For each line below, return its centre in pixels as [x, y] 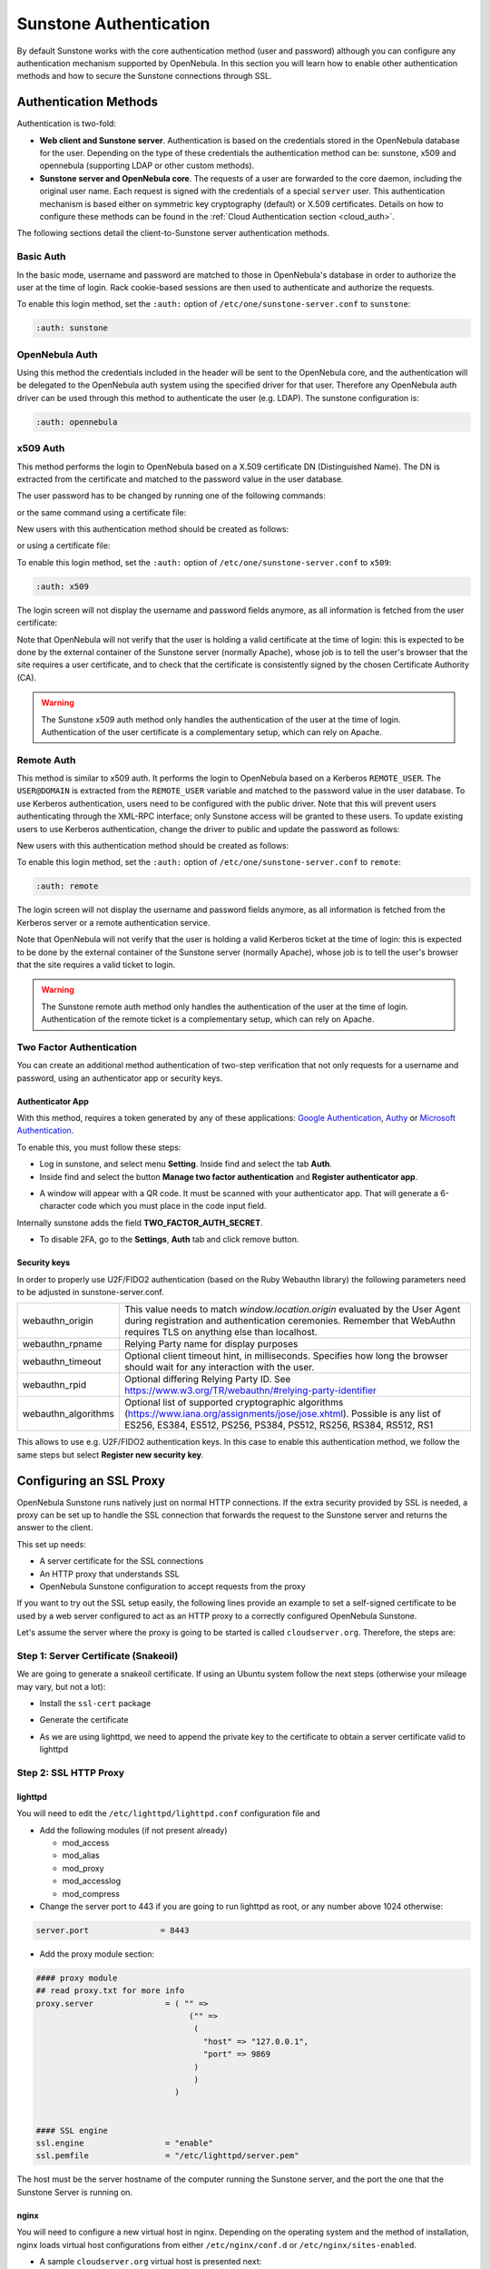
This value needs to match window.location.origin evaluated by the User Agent [292, 1310]
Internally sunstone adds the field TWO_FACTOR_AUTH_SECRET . [140, 1223]
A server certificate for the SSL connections [122, 1561]
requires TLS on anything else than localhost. [220, 1332]
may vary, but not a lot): [61, 1686]
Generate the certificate [84, 1720]
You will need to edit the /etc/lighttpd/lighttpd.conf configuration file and [169, 1813]
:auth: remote [67, 886]
